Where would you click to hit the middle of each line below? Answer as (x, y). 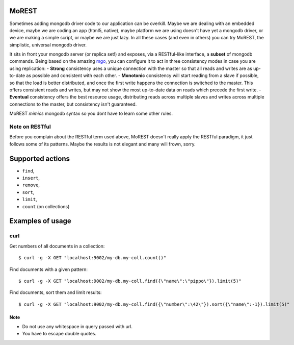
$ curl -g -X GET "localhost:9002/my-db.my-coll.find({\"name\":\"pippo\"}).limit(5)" (130, 281)
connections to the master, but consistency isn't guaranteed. (73, 104)
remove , (31, 185)
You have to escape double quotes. (59, 334)
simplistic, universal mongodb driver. (48, 45)
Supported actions (39, 158)
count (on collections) (46, 206)
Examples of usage (40, 221)
